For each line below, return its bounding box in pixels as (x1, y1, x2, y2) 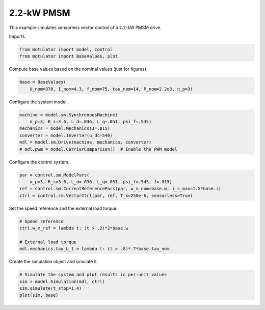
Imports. (9, 33, 26, 39)
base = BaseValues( (19, 79, 66, 85)
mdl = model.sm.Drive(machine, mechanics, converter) (19, 140, 152, 145)
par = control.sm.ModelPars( (19, 172, 90, 178)
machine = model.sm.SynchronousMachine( (19, 112, 118, 117)
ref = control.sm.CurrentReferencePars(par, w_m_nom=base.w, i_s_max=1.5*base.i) (19, 186, 222, 192)
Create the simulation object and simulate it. (9, 258, 98, 265)
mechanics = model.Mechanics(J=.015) (19, 126, 110, 131)
